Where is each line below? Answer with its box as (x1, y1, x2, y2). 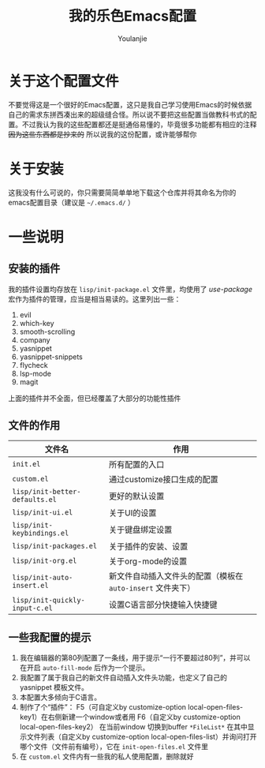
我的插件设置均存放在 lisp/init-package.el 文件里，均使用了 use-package (8, 284, 252, 294)
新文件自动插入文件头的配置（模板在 (109, 571, 244, 582)
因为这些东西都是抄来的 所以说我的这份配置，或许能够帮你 (8, 129, 197, 139)
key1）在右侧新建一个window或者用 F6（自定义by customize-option (19, 712, 241, 722)
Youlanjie (118, 33, 147, 43)
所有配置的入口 (109, 459, 165, 470)
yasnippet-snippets (19, 352, 83, 362)
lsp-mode (19, 369, 51, 378)
